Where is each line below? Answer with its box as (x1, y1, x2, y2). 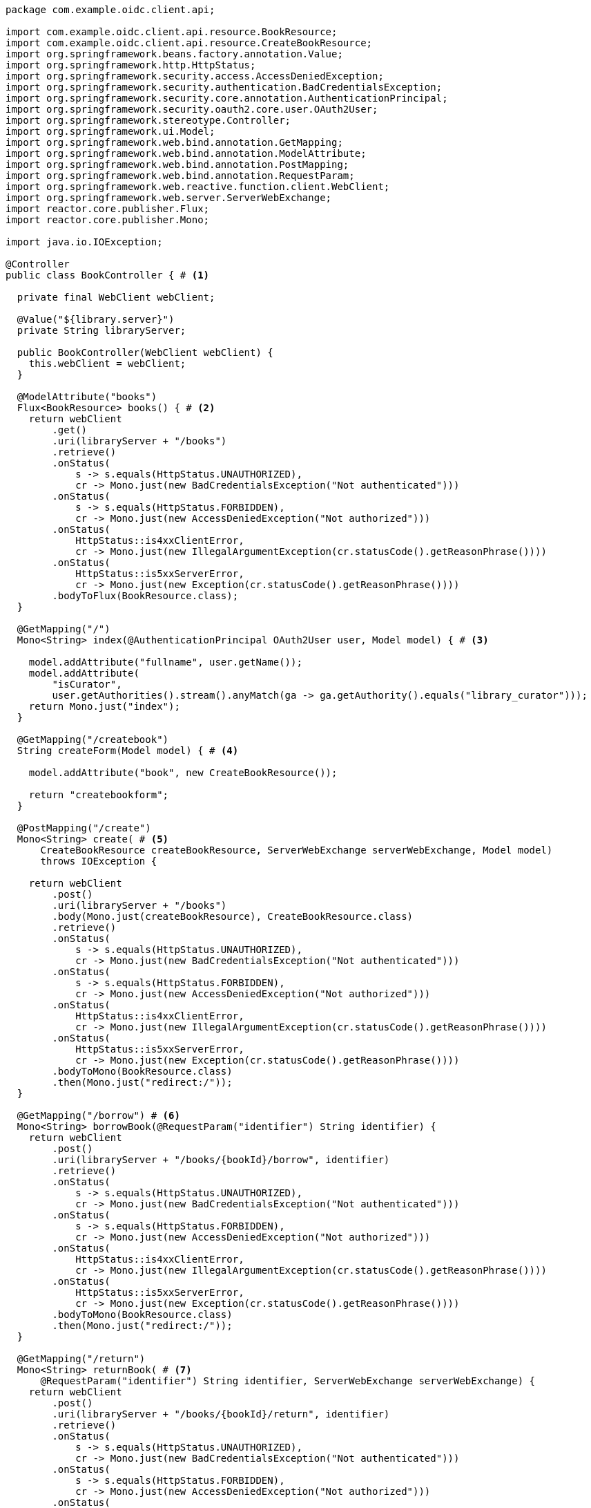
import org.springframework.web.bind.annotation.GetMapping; (6, 137, 343, 148)
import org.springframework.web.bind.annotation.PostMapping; (6, 159, 349, 170)
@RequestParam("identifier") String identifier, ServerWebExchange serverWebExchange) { (40, 1375, 536, 1386)
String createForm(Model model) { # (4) (17, 745, 239, 756)
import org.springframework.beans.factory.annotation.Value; (6, 48, 343, 59)
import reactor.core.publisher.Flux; (6, 203, 210, 214)
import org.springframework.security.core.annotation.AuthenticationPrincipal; (6, 93, 448, 104)
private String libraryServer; (17, 325, 186, 336)
